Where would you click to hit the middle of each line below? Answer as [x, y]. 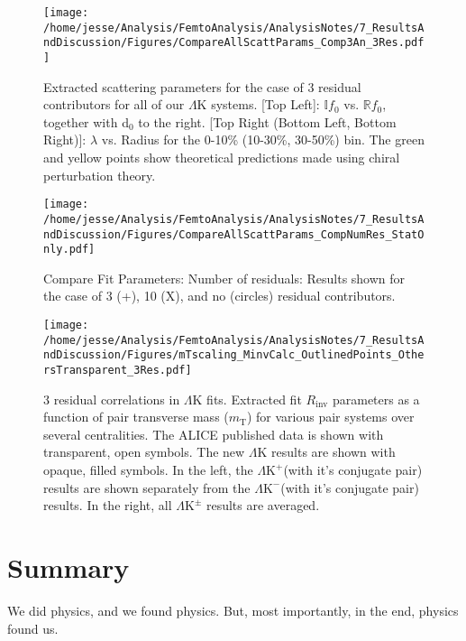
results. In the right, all [108, 505]
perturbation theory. [100, 175]
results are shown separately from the [147, 487]
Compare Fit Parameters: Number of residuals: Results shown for [224, 278]
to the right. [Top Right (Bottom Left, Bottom [267, 121]
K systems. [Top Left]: [258, 104]
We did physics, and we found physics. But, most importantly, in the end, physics [233, 610]
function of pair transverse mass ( [136, 417]
